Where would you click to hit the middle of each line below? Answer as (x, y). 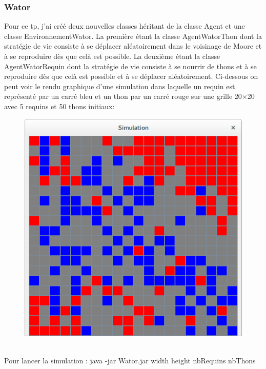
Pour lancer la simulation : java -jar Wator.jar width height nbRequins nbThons (130, 360)
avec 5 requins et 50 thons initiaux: (59, 106)
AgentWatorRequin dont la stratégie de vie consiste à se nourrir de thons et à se (130, 66)
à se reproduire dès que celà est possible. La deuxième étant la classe (112, 56)
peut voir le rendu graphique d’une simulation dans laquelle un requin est (120, 86)
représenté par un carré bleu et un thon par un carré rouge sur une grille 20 (123, 96)
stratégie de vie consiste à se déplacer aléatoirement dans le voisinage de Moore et (133, 46)
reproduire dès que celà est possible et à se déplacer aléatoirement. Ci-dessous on (131, 76)
